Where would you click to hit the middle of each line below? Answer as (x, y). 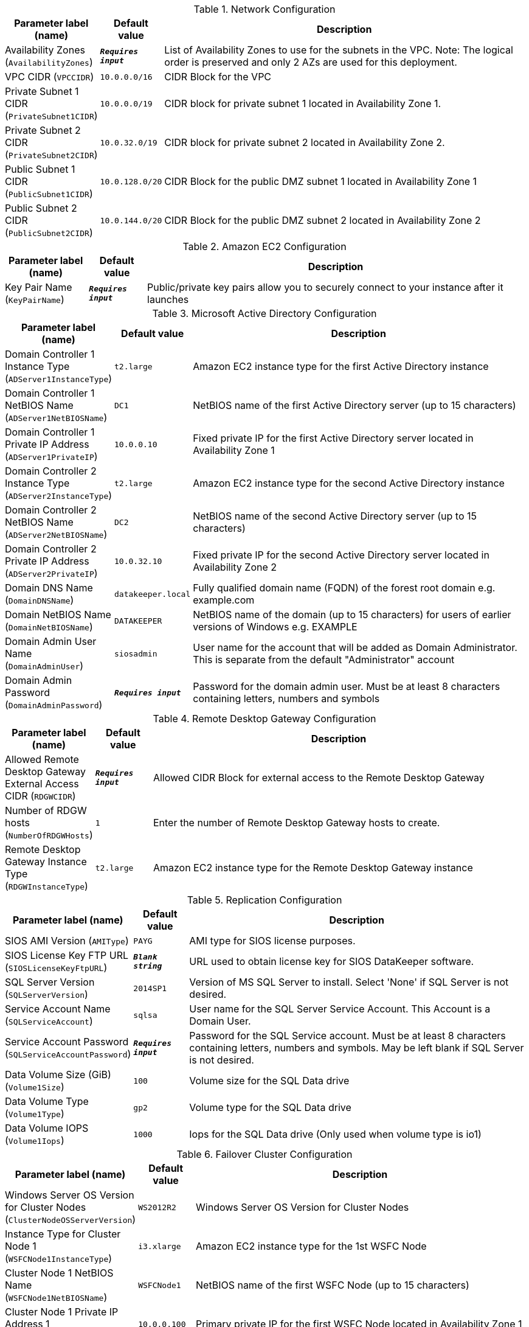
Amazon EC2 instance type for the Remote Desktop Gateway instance (313, 868)
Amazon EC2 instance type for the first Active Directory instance (341, 366)
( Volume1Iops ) (35, 1140)
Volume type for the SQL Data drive (270, 1107)
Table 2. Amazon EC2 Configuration (264, 246)
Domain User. (220, 1021)
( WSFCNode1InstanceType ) (59, 1258)
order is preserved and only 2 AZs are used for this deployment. (311, 62)
